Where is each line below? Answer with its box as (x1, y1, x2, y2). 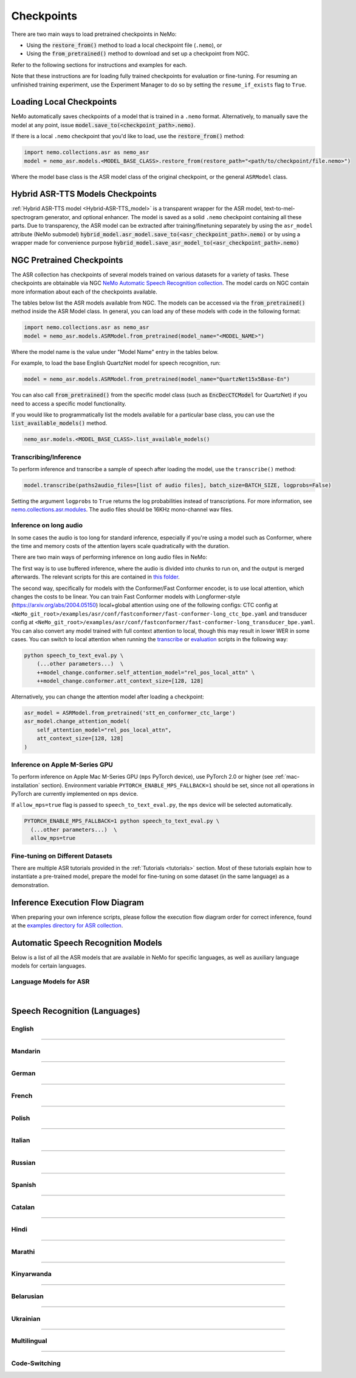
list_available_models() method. (11, 420, 108, 427)
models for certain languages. (11, 962, 86, 969)
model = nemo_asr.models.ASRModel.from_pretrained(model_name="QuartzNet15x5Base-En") (24, 376, 290, 383)
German (11, 1069, 36, 1078)
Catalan (11, 1203, 35, 1211)
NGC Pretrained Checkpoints (11, 255, 123, 265)
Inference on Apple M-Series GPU (11, 760, 114, 768)
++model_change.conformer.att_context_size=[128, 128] (36, 678, 204, 684)
